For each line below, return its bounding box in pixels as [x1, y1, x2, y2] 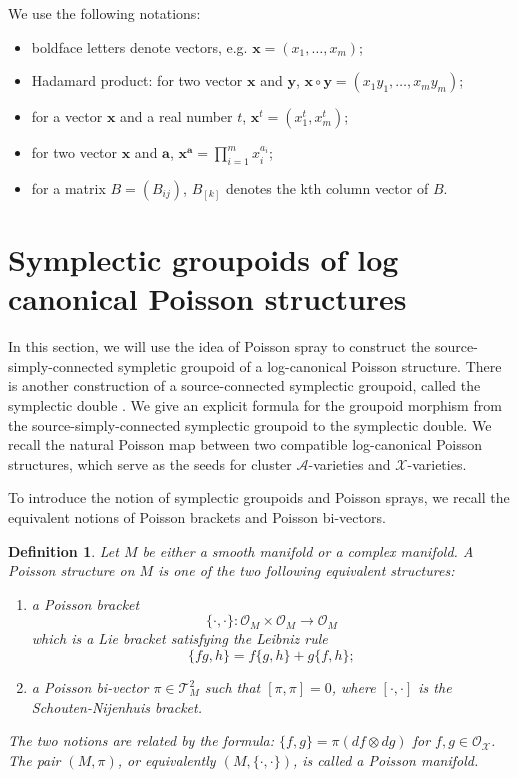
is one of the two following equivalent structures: [158, 560, 455, 581]
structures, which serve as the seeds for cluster [8, 453, 292, 474]
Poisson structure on [8, 560, 135, 581]
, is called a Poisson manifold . [292, 749, 479, 770]
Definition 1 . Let [8, 540, 119, 561]
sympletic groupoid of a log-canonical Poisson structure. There [118, 355, 502, 376]
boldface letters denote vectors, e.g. [31, 36, 248, 57]
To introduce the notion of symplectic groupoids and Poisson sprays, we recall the [8, 487, 510, 508]
